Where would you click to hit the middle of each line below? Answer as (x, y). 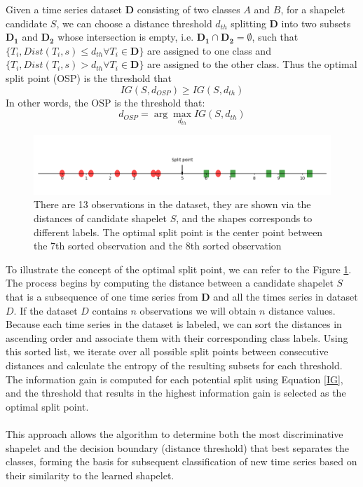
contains (110, 310)
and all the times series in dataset (286, 296)
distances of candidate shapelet (101, 218)
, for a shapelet (313, 9)
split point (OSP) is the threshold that (89, 77)
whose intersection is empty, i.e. (126, 37)
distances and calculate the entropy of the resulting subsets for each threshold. (174, 365)
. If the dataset (46, 310)
